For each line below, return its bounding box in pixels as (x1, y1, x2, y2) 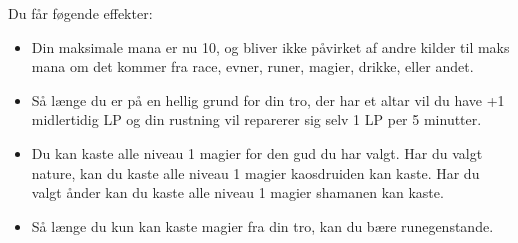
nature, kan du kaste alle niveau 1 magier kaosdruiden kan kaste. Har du (31, 162, 480, 183)
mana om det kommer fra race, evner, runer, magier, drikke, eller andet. (31, 56, 474, 77)
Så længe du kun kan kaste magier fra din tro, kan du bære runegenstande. (31, 215, 494, 236)
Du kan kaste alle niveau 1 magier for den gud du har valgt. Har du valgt (31, 142, 483, 163)
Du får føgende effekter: (8, 3, 153, 23)
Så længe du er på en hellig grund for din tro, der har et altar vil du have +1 (31, 89, 505, 110)
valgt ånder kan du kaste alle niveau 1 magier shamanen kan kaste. (31, 182, 444, 203)
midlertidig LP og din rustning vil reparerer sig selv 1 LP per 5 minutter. (31, 109, 482, 130)
